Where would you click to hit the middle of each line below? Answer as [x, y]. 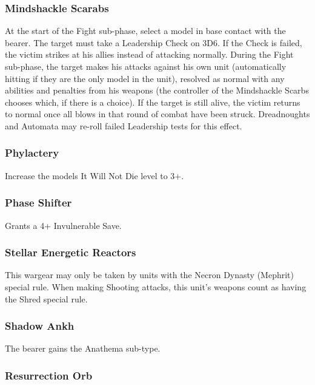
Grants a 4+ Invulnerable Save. [63, 225]
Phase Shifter [38, 203]
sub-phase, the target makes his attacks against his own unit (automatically [146, 66]
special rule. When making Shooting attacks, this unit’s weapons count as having [156, 287]
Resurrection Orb [49, 375]
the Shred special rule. [46, 298]
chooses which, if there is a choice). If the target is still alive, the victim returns [153, 102]
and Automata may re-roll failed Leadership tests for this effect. [124, 125]
